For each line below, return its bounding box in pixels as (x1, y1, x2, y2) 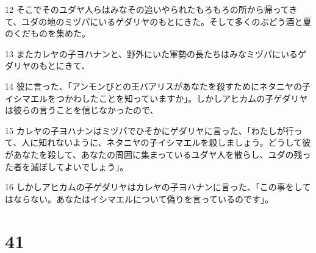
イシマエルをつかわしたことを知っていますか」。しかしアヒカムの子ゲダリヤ (5, 91, 308, 104)
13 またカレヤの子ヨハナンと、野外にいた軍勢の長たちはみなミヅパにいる (5, 47, 298, 60)
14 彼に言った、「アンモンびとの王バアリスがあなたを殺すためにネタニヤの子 (5, 79, 311, 92)
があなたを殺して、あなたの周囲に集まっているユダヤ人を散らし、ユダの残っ (5, 148, 311, 160)
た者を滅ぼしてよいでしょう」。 (5, 160, 129, 173)
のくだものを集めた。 (5, 27, 90, 40)
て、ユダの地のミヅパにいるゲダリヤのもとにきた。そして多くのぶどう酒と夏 (5, 15, 312, 27)
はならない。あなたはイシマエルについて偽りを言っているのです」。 (5, 192, 273, 205)
